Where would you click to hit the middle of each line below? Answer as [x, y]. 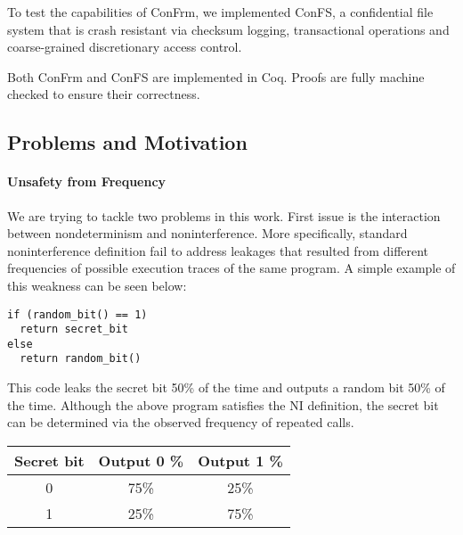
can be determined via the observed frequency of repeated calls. [181, 422]
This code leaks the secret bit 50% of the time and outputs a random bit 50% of [226, 387]
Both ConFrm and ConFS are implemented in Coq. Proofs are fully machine [216, 76]
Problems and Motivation [127, 142]
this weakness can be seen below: [97, 285]
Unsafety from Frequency [87, 181]
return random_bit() [81, 359]
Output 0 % [141, 460]
